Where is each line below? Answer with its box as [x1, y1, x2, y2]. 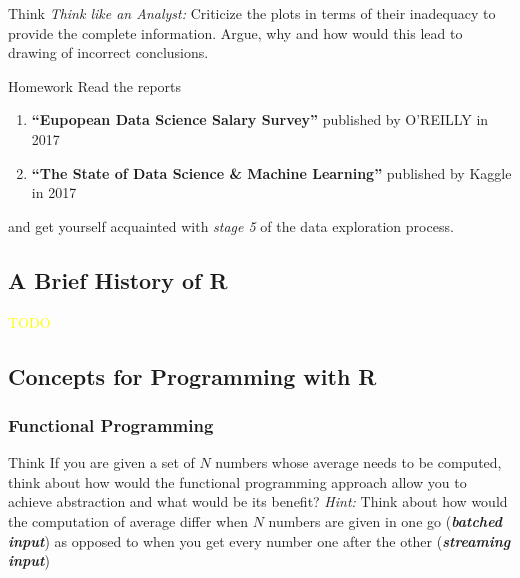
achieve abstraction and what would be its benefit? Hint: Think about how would [8, 491, 508, 512]
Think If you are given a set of [8, 452, 195, 473]
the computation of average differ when [8, 510, 249, 531]
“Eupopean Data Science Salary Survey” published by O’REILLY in [31, 109, 489, 130]
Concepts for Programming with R [8, 360, 377, 391]
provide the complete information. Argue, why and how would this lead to [8, 22, 463, 43]
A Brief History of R [8, 264, 228, 295]
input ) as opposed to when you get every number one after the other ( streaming [8, 530, 511, 551]
